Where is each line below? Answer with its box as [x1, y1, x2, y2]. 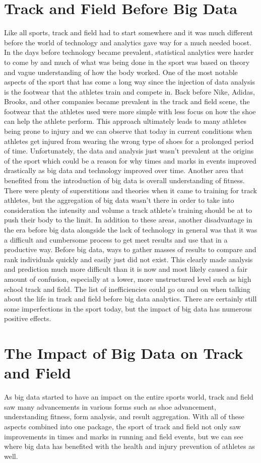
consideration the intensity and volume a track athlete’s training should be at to [4, 204, 252, 215]
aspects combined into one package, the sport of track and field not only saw [4, 421, 241, 432]
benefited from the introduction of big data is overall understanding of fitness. [4, 175, 245, 186]
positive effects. [4, 313, 51, 324]
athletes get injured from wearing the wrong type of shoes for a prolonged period [4, 135, 254, 146]
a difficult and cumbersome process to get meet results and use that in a [4, 234, 228, 245]
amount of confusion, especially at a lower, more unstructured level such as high [4, 273, 251, 284]
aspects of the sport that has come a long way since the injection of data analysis [4, 76, 255, 87]
